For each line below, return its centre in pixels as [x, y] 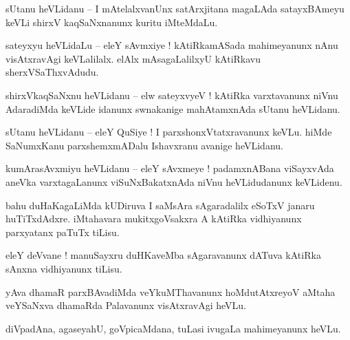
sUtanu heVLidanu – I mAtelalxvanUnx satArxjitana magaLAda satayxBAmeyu [175, 8]
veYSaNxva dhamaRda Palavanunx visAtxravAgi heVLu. [126, 305]
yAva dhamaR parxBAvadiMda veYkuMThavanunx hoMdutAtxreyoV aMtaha [171, 291]
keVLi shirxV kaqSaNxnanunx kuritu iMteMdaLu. [112, 22]
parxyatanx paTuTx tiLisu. [63, 232]
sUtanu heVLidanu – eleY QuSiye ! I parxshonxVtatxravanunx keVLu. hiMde [169, 132]
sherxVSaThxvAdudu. [52, 72]
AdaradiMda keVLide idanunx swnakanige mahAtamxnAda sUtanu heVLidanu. [173, 108]
